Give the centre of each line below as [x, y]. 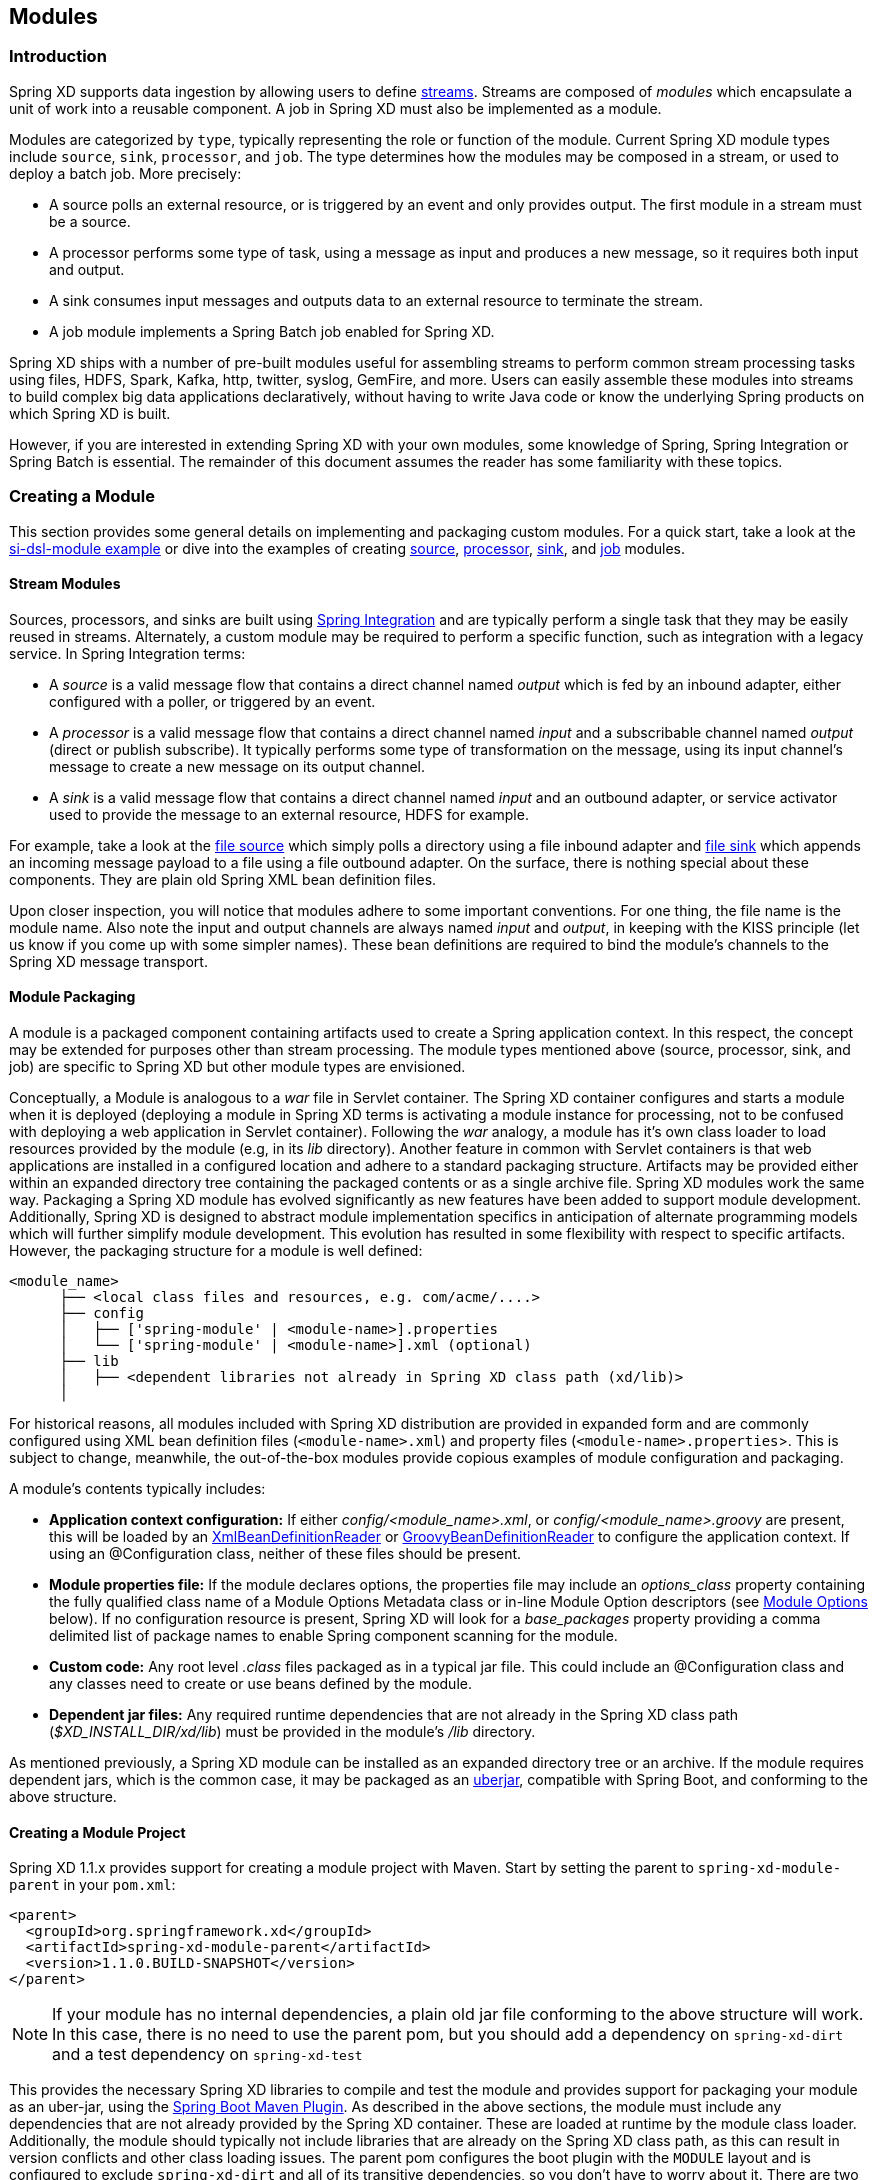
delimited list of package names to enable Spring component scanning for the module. [333, 1635]
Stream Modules [65, 584]
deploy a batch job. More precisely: [125, 173]
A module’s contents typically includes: [137, 1488]
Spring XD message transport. [108, 961]
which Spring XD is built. [90, 413]
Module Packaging [72, 997]
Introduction [58, 56]
